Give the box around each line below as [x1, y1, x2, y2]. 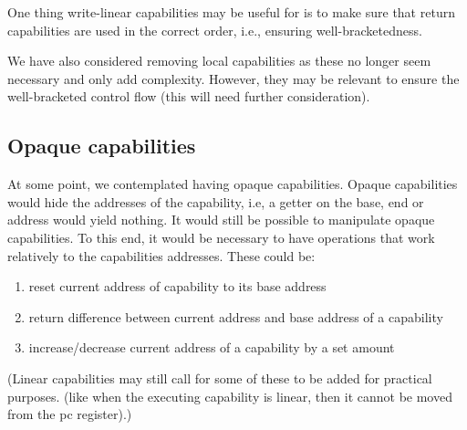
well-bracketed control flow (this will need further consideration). [7, 87, 370, 106]
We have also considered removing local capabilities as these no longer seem [7, 51, 431, 70]
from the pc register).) [7, 404, 132, 424]
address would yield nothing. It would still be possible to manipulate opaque [7, 210, 435, 229]
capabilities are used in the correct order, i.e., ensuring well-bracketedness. [7, 20, 422, 39]
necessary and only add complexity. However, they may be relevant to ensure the [7, 68, 460, 88]
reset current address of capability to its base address [28, 277, 327, 296]
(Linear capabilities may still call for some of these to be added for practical [7, 368, 432, 387]
